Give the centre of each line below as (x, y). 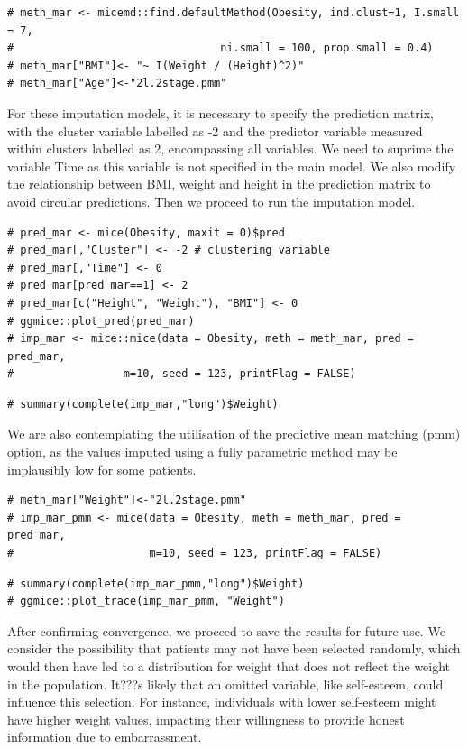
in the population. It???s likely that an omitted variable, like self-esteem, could (225, 684)
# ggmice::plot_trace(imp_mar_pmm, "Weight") (146, 601)
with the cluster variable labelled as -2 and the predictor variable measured (215, 130)
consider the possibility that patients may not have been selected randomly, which (234, 648)
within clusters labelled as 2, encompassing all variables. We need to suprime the (230, 148)
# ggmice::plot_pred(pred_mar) (101, 321)
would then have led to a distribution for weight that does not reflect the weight (229, 666)
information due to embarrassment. (105, 737)
